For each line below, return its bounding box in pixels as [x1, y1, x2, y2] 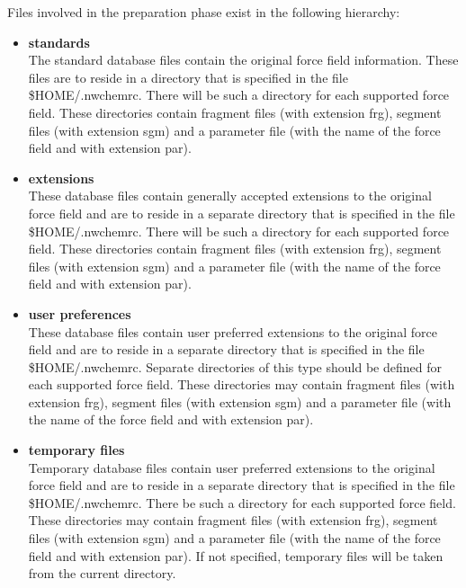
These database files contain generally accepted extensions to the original [28, 186, 432, 205]
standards [28, 32, 90, 51]
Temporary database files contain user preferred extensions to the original [28, 458, 435, 477]
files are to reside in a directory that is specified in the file [28, 67, 348, 86]
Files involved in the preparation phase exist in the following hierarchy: [7, 3, 400, 21]
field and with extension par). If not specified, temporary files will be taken [28, 546, 444, 565]
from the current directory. [28, 564, 176, 583]
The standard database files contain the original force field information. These [28, 50, 459, 69]
